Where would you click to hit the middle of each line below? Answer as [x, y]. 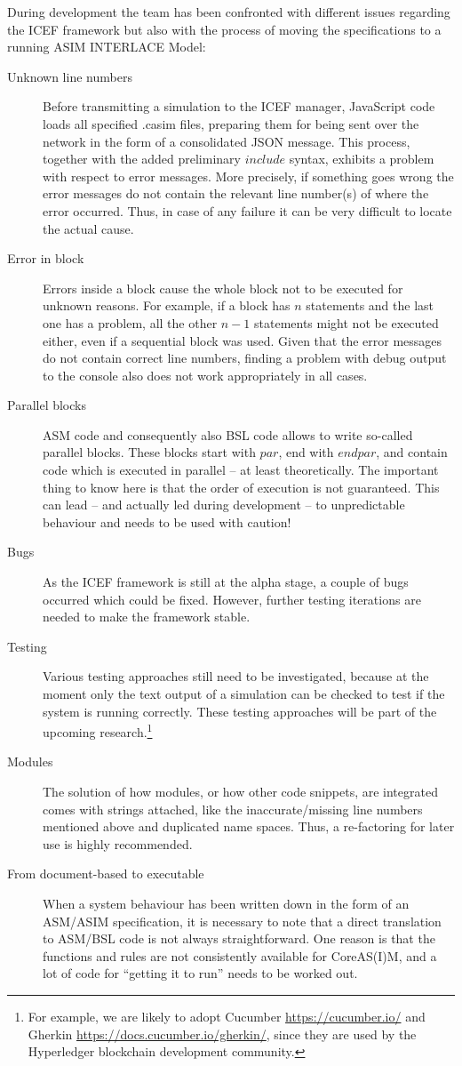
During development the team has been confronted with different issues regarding [229, 12]
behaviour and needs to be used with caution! [167, 521]
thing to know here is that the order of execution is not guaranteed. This [241, 487]
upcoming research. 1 [98, 730]
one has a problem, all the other [130, 322]
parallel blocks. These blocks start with [149, 452]
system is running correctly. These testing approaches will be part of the [240, 711]
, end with [306, 452]
